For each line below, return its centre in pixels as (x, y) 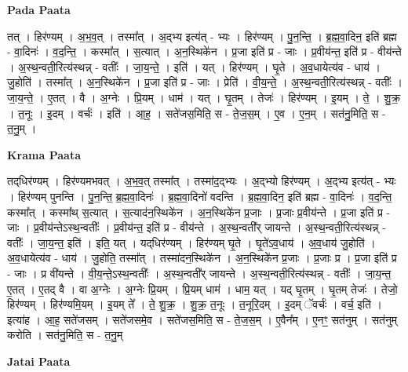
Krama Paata (44, 154)
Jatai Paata (39, 361)
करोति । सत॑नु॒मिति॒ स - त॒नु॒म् (65, 335)
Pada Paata (39, 9)
